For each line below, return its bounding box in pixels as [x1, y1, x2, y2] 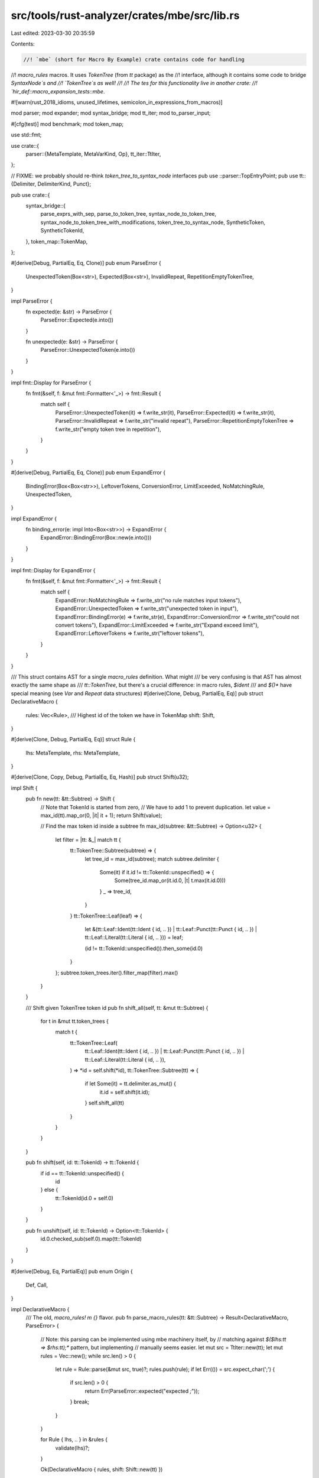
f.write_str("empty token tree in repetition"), [55, 426, 162, 433]
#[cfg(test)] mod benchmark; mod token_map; [11, 120, 124, 127]
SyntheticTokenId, [40, 227, 84, 234]
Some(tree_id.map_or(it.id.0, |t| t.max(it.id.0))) [114, 877, 226, 884]
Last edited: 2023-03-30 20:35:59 [11, 30, 95, 37]
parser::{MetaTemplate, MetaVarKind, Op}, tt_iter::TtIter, [25, 151, 161, 158]
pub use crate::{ [11, 191, 50, 198]
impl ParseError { [11, 297, 53, 304]
